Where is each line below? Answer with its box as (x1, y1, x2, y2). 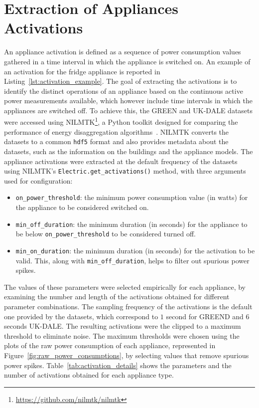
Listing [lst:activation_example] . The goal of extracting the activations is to (4, 76, 237, 86)
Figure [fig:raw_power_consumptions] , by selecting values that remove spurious (4, 350, 249, 361)
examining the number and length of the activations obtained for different (4, 291, 230, 302)
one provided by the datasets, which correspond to (4, 311, 158, 321)
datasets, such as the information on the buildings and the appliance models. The (4, 146, 253, 156)
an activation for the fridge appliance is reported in (4, 66, 160, 76)
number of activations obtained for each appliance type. (4, 370, 174, 380)
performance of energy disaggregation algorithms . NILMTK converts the (4, 126, 229, 137)
